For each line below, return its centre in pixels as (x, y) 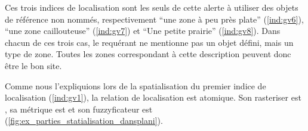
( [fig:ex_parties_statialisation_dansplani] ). (84, 121)
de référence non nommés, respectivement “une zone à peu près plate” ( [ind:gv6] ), (154, 19)
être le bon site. (33, 65)
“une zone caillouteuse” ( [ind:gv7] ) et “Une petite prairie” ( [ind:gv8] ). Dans (143, 31)
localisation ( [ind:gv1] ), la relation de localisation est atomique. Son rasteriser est (153, 97)
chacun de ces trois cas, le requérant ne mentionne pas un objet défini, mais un (149, 42)
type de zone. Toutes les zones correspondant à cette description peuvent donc (148, 54)
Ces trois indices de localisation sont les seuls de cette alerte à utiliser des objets (152, 7)
